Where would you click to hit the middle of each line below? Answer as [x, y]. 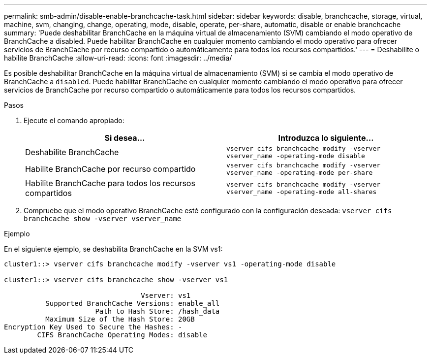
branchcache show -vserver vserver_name [103, 219]
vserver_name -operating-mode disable [296, 156]
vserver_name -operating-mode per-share [300, 173]
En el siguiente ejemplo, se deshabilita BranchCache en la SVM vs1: [113, 249]
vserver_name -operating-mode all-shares [302, 192]
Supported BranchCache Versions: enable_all [133, 303]
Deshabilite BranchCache [72, 152]
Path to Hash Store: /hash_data [157, 311]
